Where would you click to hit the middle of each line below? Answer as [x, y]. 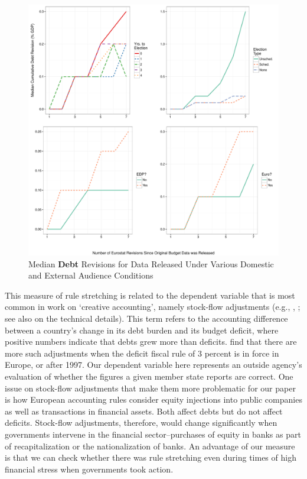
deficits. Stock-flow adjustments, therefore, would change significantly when [141, 423]
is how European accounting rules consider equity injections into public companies [153, 399]
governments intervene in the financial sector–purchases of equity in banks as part [153, 434]
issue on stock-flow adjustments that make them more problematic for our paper [150, 388]
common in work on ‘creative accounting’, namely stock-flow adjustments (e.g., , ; [153, 307]
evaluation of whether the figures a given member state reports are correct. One [149, 376]
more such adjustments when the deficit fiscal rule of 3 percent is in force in [142, 353]
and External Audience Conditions [91, 275]
